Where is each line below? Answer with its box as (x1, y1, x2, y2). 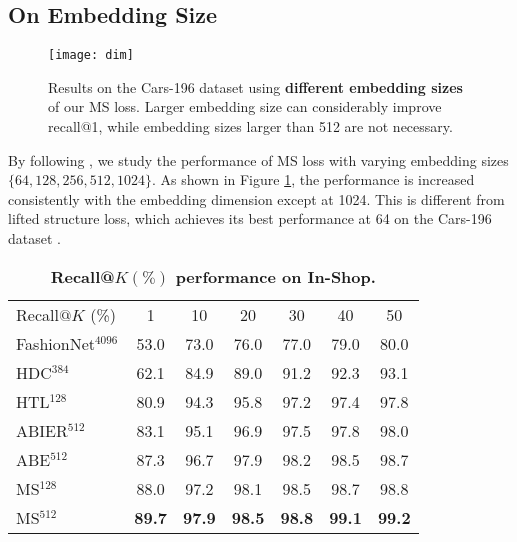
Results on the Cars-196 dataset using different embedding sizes (48, 76, 463, 97)
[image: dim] (48, 48, 134, 63)
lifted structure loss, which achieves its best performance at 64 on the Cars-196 (8, 208, 492, 229)
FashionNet (16, 331, 95, 355)
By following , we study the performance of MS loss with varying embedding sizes (8, 149, 509, 170)
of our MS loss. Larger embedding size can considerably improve (48, 96, 442, 117)
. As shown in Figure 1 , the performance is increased (151, 169, 475, 190)
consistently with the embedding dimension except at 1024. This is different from (8, 188, 505, 209)
